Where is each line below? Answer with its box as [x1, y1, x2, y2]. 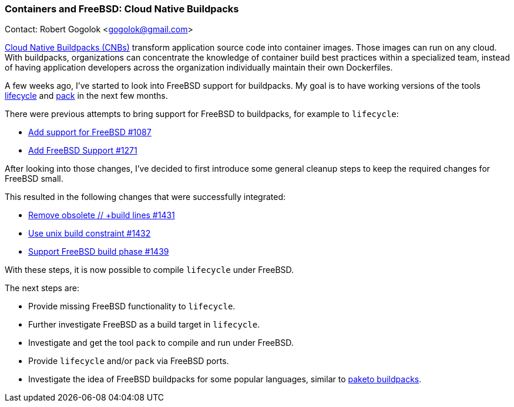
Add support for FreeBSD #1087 [28, 127, 152, 138]
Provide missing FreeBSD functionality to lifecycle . [28, 301, 236, 312]
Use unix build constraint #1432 [28, 228, 151, 239]
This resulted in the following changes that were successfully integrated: [5, 192, 286, 202]
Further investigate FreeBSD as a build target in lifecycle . [28, 319, 260, 330]
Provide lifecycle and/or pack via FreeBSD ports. [28, 356, 229, 366]
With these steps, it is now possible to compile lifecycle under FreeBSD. [5, 265, 294, 275]
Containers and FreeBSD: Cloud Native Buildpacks [5, 3, 239, 15]
